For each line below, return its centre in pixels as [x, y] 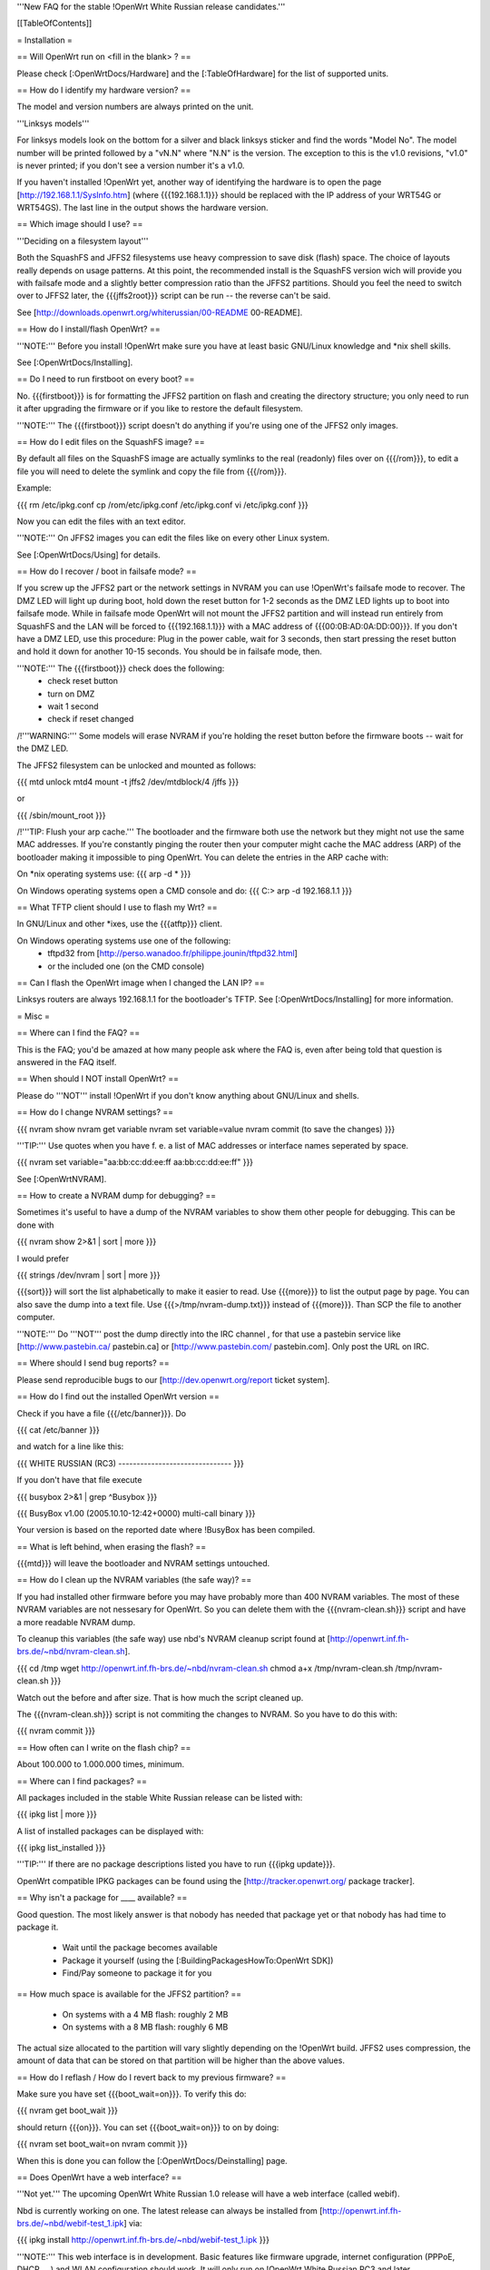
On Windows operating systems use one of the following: [124, 941]
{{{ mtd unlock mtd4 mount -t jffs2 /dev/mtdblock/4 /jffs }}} [128, 782]
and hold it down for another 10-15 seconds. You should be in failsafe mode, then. [169, 651]
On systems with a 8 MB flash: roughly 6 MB [145, 2027]
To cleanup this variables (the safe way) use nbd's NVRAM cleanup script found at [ [174, 1639]
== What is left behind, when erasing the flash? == [112, 1546]
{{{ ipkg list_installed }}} [61, 1848]
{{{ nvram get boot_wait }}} [67, 2110]
